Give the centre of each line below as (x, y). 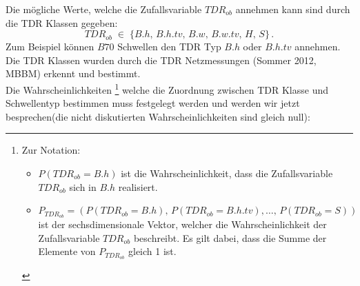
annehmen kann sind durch (293, 9)
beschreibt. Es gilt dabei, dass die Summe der (230, 237)
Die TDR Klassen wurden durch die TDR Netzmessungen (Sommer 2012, (161, 60)
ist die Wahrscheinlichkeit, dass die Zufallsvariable (227, 173)
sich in (83, 186)
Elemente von (67, 251)
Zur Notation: (51, 150)
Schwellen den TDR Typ (169, 47)
